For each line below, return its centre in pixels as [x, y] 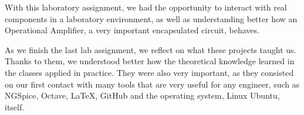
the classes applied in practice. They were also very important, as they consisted [149, 72]
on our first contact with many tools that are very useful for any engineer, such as [152, 84]
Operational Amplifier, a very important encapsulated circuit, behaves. [132, 30]
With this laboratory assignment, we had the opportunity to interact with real [146, 7]
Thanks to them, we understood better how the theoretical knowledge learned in [150, 61]
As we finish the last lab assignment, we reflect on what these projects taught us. [151, 49]
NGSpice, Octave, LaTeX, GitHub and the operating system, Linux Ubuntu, [142, 95]
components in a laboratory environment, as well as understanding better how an [151, 18]
